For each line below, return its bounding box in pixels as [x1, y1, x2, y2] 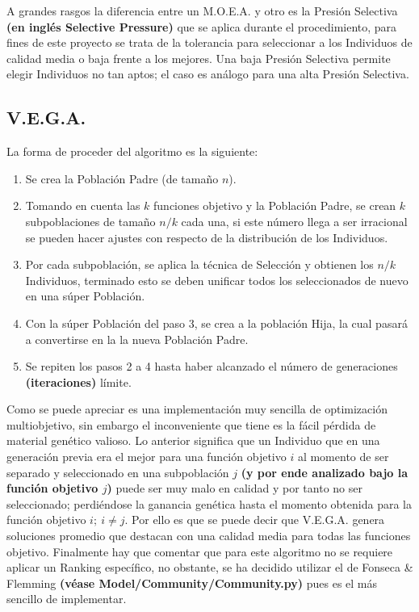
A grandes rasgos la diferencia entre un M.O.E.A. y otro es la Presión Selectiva [6, 2, 398, 19]
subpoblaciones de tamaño [25, 212, 156, 229]
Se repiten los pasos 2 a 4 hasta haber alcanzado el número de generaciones [25, 358, 398, 375]
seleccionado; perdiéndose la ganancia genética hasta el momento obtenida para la [6, 495, 412, 512]
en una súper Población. [25, 287, 145, 304]
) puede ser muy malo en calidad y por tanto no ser [107, 480, 362, 497]
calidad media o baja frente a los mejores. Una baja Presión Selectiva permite [6, 49, 391, 66]
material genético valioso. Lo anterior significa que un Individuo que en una [6, 432, 380, 449]
